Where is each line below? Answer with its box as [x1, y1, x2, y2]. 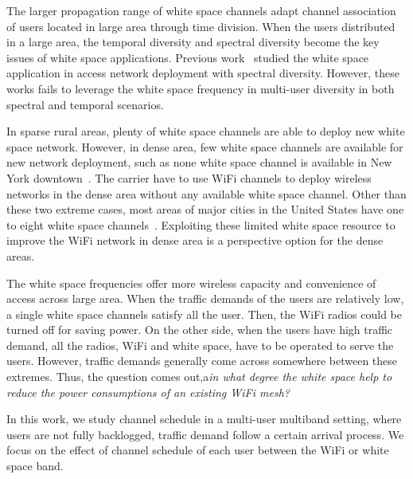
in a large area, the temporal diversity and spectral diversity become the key [6, 33, 380, 50]
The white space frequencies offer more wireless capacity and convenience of [6, 274, 376, 291]
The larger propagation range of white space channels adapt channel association [6, 2, 396, 18]
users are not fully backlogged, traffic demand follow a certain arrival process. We [6, 426, 404, 442]
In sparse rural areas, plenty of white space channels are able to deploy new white [6, 123, 405, 139]
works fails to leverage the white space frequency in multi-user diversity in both [6, 80, 395, 96]
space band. [6, 457, 64, 474]
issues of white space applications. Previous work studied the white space [6, 49, 369, 65]
